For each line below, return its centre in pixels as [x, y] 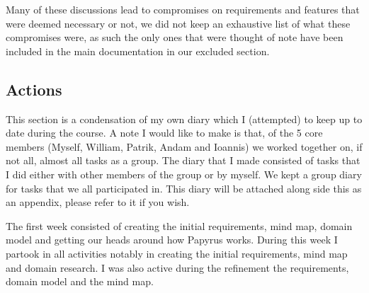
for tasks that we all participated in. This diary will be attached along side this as [184, 188]
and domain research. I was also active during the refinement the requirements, [177, 267]
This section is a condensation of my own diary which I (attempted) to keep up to [184, 119]
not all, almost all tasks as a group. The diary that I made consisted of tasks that [183, 160]
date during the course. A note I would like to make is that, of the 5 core [164, 133]
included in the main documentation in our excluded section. [138, 51]
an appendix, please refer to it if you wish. [98, 202]
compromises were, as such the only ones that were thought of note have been [175, 37]
